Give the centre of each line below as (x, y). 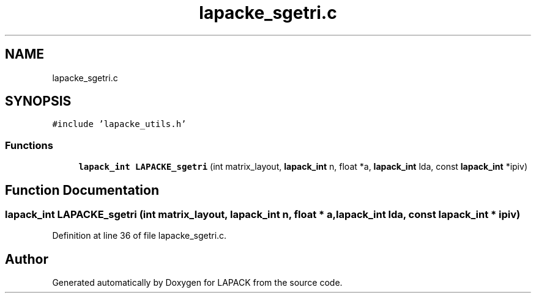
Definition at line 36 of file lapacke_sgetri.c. (140, 236)
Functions (29, 145)
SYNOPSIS (38, 101)
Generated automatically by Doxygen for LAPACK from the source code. (197, 283)
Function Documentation (82, 190)
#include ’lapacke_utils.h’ (119, 124)
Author (27, 259)
